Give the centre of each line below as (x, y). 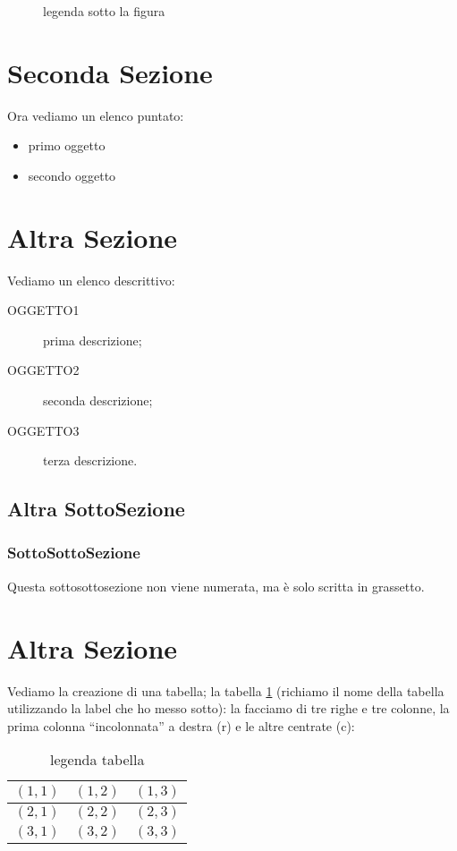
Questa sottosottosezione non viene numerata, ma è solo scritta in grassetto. (216, 586)
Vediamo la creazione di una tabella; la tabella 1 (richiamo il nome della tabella (226, 690)
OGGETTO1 (43, 310)
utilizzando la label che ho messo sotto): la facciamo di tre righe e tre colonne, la (228, 708)
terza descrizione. (90, 460)
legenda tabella (97, 760)
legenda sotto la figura (104, 11)
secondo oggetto (72, 175)
